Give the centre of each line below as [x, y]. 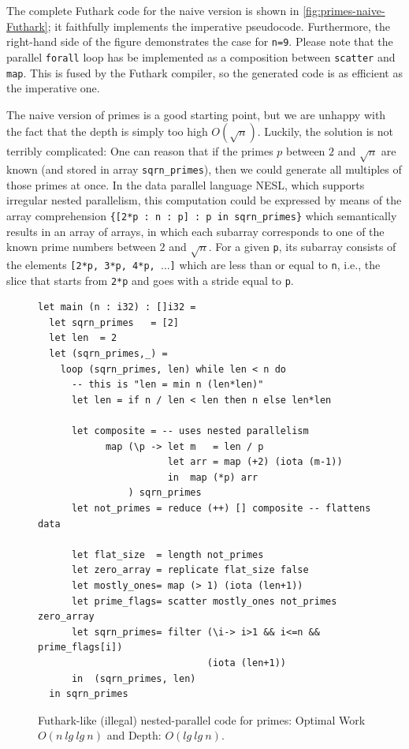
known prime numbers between [81, 247]
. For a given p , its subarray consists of [302, 247]
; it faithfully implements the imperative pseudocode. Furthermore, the [219, 26]
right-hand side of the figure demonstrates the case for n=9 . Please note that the [200, 41]
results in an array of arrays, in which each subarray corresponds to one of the [195, 231]
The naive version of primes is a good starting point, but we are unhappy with [196, 114]
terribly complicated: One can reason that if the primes [140, 151]
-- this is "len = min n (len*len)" [167, 385]
